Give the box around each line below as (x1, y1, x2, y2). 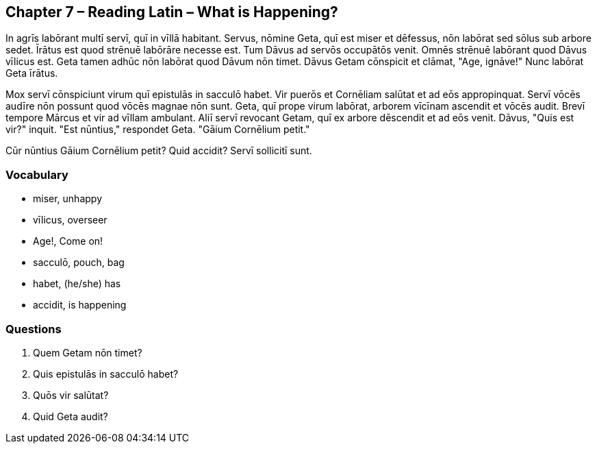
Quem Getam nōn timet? (33, 346, 142, 359)
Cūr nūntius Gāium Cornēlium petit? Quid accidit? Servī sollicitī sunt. (5, 145, 312, 157)
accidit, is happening (33, 299, 127, 311)
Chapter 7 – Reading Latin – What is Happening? (5, 3, 338, 21)
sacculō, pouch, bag (33, 256, 125, 269)
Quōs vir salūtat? (33, 389, 109, 401)
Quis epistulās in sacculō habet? (33, 367, 179, 380)
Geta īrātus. (5, 67, 58, 80)
